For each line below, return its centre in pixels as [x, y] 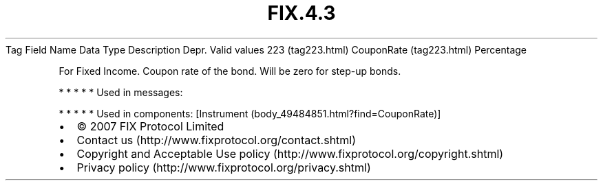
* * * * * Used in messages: [121, 92]
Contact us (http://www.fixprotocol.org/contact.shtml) [216, 140]
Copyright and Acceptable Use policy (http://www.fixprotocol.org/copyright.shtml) [290, 153]
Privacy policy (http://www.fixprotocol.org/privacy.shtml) [224, 167]
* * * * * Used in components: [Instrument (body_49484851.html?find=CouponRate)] [250, 113]
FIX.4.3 [301, 13]
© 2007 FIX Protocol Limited [150, 126]
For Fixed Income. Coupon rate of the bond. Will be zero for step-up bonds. [230, 71]
